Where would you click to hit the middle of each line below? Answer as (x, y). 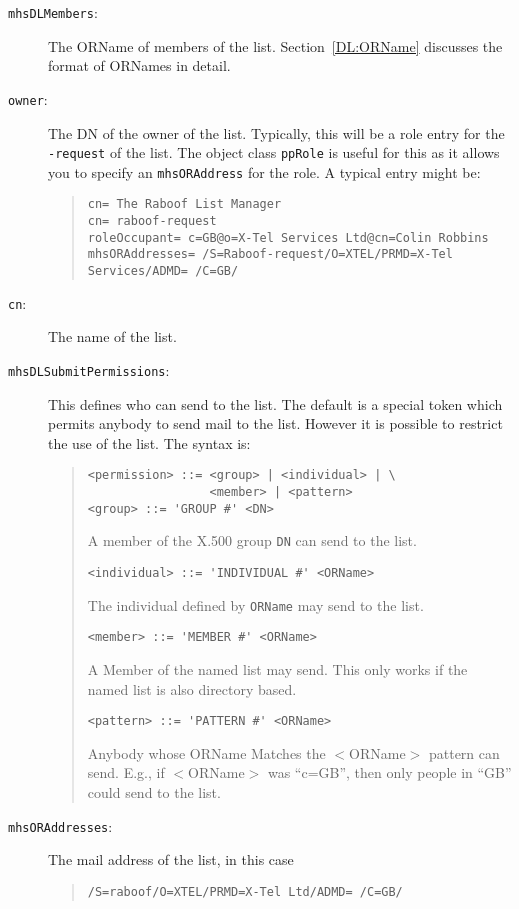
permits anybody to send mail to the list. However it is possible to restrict (275, 423)
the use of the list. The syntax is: (149, 442)
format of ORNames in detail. (139, 65)
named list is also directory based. (192, 688)
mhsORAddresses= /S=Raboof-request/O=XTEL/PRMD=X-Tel (270, 254)
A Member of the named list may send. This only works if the (277, 668)
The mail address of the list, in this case (171, 859)
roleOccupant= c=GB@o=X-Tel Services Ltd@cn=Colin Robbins (288, 237)
